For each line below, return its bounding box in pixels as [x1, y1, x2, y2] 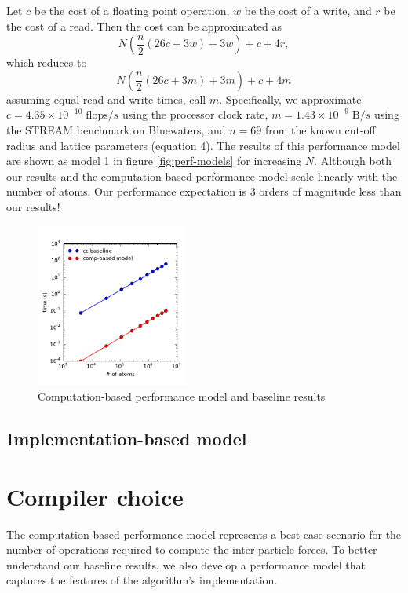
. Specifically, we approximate [219, 90, 362, 107]
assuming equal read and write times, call [6, 90, 206, 107]
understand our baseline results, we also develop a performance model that [6, 556, 366, 573]
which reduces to [6, 54, 87, 71]
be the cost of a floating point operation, [34, 2, 230, 18]
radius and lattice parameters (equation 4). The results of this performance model [6, 137, 400, 153]
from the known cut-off [264, 121, 376, 137]
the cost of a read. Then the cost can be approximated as [6, 17, 282, 34]
